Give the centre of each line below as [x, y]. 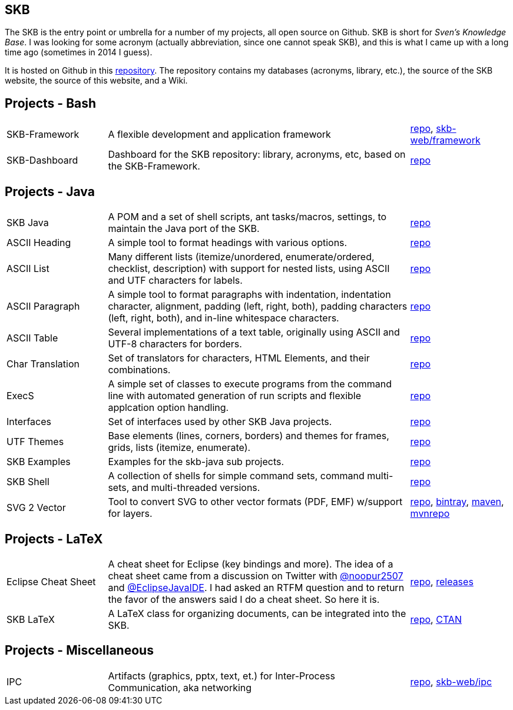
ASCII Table [32, 338]
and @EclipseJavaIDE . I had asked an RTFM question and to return [256, 587]
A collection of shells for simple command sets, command [236, 476]
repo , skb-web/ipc [451, 681]
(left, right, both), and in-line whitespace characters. [224, 318]
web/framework [445, 140]
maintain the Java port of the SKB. [184, 229]
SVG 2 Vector [36, 508]
